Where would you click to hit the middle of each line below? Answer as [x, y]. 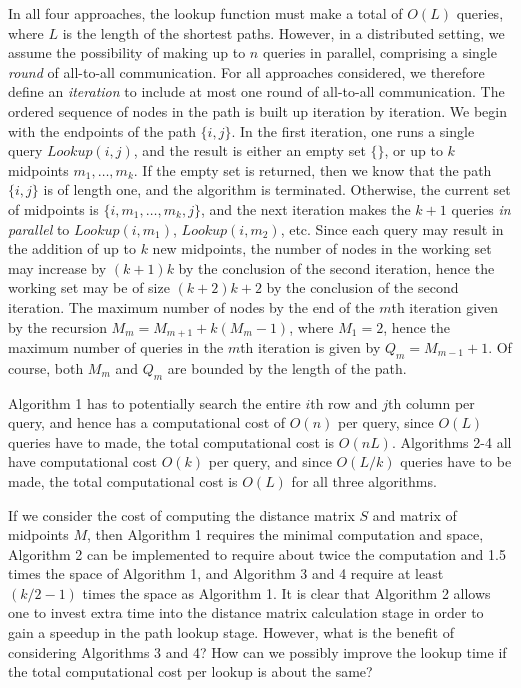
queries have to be [456, 461]
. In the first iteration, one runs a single [353, 130]
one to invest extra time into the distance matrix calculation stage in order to [246, 612]
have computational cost [83, 461]
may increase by [57, 267]
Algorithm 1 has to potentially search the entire [154, 402]
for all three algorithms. [364, 480]
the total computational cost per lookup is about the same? [190, 671]
